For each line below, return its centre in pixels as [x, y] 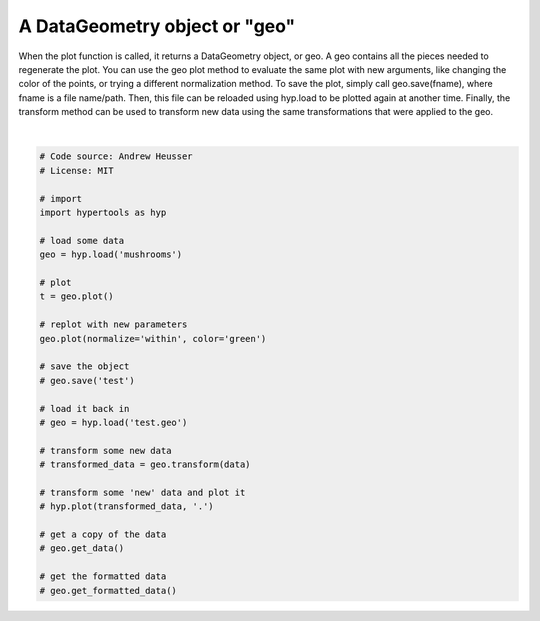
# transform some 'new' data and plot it [142, 492]
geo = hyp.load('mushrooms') [111, 254]
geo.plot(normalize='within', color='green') [153, 338]
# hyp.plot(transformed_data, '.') [126, 506]
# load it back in [84, 408]
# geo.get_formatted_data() [108, 590]
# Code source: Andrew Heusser [116, 156]
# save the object [84, 366]
